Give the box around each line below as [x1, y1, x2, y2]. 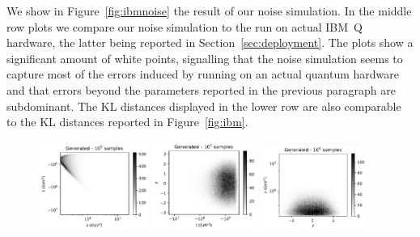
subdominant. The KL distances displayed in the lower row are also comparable [6, 97, 401, 114]
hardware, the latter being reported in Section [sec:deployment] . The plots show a [6, 34, 414, 51]
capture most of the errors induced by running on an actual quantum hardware [6, 66, 400, 83]
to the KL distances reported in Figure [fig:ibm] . [6, 113, 248, 130]
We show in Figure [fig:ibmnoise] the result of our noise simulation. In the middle [6, 2, 412, 19]
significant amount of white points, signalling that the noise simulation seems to [6, 49, 403, 66]
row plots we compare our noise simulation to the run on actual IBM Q [6, 18, 363, 35]
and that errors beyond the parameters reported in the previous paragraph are [6, 81, 396, 98]
